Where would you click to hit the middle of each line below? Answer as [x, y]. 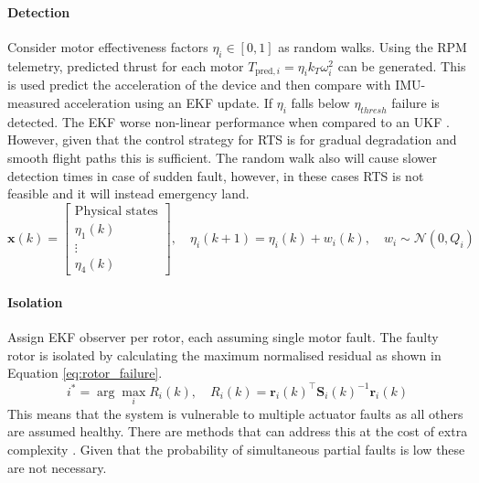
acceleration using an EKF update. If [168, 102]
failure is [415, 102]
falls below [320, 102]
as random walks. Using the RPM [373, 46]
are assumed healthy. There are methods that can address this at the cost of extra [238, 431]
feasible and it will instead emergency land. [128, 193]
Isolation [35, 302]
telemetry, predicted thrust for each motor [126, 65]
